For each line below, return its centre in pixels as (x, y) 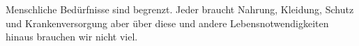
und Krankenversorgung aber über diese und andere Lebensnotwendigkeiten (167, 23)
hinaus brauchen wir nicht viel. (72, 37)
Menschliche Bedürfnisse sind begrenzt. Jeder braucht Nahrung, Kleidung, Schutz (180, 9)
